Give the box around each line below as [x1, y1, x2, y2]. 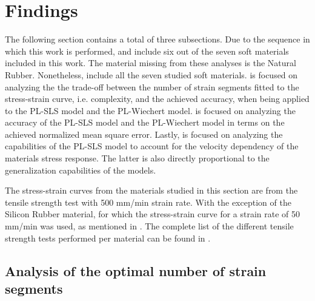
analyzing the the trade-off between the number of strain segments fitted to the [5, 80, 299, 93]
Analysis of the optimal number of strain [5, 261, 267, 280]
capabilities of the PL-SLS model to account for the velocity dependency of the [5, 140, 299, 152]
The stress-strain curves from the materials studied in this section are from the [5, 184, 298, 197]
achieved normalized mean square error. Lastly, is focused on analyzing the [5, 127, 283, 140]
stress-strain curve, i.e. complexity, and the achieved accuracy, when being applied [5, 92, 310, 105]
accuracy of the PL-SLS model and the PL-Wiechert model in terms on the [5, 116, 285, 129]
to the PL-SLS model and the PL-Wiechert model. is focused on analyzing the [5, 104, 296, 117]
